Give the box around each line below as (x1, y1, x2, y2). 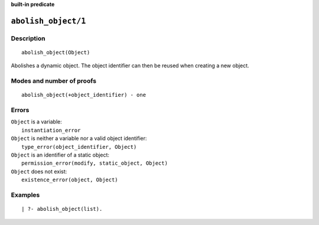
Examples (11, 191, 40, 199)
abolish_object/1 (11, 16, 86, 26)
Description (11, 34, 45, 43)
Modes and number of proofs (11, 77, 97, 85)
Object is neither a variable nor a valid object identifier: (11, 135, 147, 142)
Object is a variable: (11, 118, 62, 125)
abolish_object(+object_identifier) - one (21, 92, 147, 99)
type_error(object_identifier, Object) (21, 144, 137, 150)
